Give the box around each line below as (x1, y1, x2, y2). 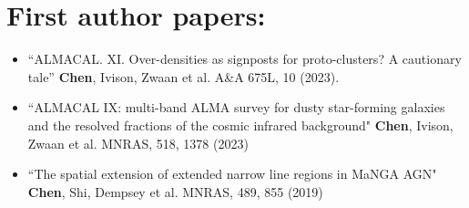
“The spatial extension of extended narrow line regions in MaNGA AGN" (27, 164, 437, 183)
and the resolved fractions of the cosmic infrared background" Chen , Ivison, (27, 115, 454, 134)
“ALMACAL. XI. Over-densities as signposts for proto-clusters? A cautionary (27, 49, 462, 68)
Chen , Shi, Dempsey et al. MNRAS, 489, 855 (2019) (27, 182, 323, 201)
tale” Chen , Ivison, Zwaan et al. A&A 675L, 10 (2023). (27, 67, 340, 86)
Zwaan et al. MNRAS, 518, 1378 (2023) (27, 133, 249, 152)
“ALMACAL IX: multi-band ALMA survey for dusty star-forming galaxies (27, 98, 445, 117)
